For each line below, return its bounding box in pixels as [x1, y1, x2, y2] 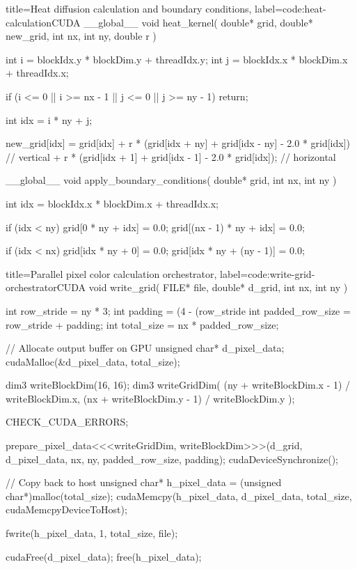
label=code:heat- [255, 1, 326, 15]
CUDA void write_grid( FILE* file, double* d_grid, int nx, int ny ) [56, 280, 348, 295]
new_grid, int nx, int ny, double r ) [6, 29, 157, 43]
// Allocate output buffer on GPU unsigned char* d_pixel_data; [6, 341, 285, 355]
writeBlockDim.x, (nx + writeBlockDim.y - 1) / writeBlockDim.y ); [6, 391, 295, 405]
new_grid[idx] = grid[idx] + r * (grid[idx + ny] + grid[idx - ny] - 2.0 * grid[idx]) [6, 136, 351, 150]
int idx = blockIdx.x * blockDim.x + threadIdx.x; [6, 196, 219, 210]
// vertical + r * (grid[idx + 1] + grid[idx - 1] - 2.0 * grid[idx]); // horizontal [6, 149, 336, 164]
